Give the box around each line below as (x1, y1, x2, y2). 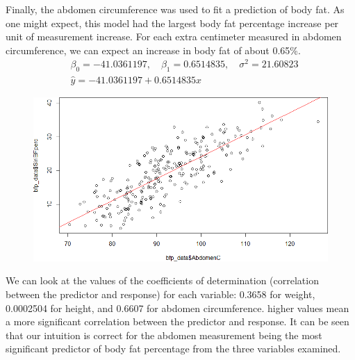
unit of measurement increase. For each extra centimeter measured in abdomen (6, 29, 342, 44)
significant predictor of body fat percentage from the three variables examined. (6, 341, 341, 356)
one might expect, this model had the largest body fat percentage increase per (6, 15, 339, 30)
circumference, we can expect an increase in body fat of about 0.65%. (6, 42, 301, 57)
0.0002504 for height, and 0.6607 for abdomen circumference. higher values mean (6, 300, 349, 315)
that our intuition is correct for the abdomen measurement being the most (6, 327, 322, 342)
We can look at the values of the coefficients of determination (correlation (6, 273, 319, 288)
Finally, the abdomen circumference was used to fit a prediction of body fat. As (6, 2, 345, 16)
